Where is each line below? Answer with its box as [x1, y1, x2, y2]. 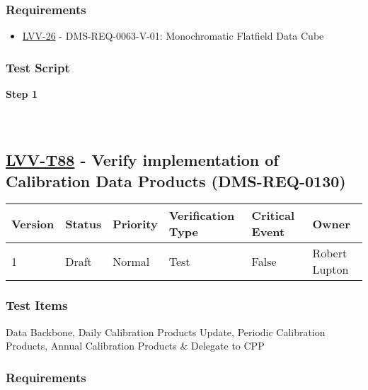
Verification [168, 207, 235, 224]
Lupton [312, 261, 349, 278]
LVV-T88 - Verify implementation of [6, 149, 279, 171]
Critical [251, 207, 295, 224]
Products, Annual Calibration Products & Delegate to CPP [6, 338, 265, 353]
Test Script [6, 58, 70, 76]
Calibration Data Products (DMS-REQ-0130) [6, 169, 346, 191]
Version [11, 215, 54, 232]
